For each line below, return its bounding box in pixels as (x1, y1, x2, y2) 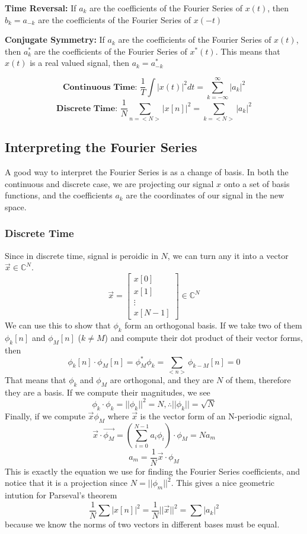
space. (5, 200, 27, 213)
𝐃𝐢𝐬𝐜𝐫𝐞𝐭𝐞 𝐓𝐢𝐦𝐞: (56, 104, 118, 113)
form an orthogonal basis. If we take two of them (124, 319, 302, 331)
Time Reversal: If (5, 2, 76, 14)
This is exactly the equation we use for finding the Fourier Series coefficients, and (5, 465, 300, 477)
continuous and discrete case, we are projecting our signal (5, 177, 214, 189)
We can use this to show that (5, 319, 111, 331)
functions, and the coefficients (5, 189, 113, 201)
